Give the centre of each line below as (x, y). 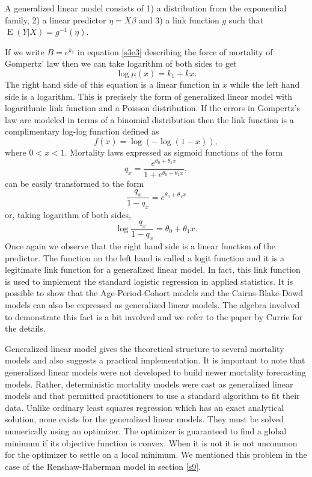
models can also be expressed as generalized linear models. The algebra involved (152, 305)
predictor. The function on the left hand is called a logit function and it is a (145, 257)
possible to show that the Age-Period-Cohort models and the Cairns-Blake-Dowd (154, 293)
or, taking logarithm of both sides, (68, 214)
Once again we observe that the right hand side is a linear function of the (140, 246)
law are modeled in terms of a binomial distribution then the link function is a (149, 119)
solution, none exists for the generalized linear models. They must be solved (145, 419)
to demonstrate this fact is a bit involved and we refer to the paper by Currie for (154, 316)
